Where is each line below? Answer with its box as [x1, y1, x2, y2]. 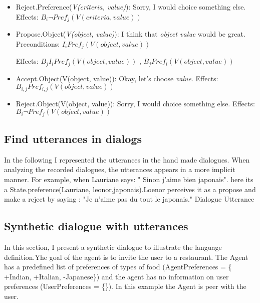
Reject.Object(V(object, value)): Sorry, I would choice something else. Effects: [16, 98, 255, 108]
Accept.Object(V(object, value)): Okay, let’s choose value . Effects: [16, 73, 218, 83]
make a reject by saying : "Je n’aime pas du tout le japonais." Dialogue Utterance [4, 194, 254, 204]
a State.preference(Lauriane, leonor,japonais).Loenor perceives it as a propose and [4, 184, 256, 194]
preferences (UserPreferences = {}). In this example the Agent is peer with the [4, 281, 246, 291]
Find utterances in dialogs [4, 131, 142, 146]
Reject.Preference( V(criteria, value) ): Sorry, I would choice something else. [16, 2, 246, 12]
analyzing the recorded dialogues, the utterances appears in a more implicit [4, 164, 235, 175]
